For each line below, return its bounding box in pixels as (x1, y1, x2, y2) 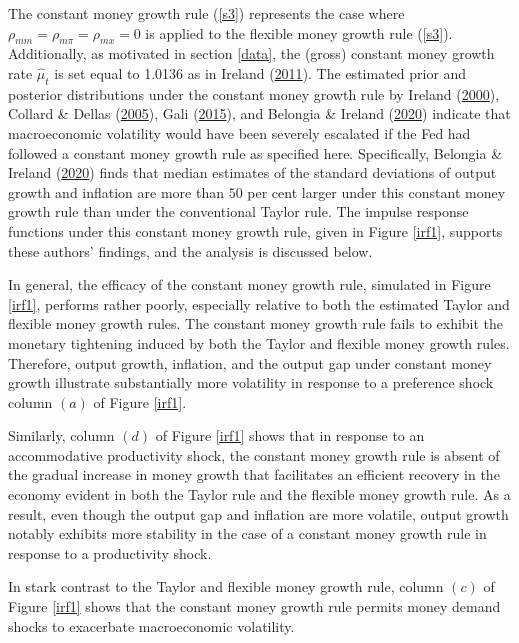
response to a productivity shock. (8, 542, 212, 563)
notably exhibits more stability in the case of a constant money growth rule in (8, 523, 487, 544)
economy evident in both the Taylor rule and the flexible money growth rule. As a (8, 484, 511, 505)
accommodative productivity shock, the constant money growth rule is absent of (8, 444, 500, 465)
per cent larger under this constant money (247, 181, 506, 202)
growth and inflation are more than (8, 181, 224, 202)
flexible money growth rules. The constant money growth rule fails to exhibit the (8, 313, 504, 334)
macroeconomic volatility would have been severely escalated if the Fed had (8, 122, 471, 143)
